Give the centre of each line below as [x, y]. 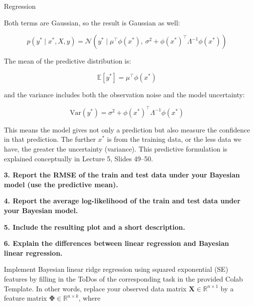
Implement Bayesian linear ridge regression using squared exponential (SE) [116, 269]
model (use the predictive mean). [61, 184]
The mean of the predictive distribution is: [68, 61]
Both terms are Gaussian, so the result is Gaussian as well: [92, 22]
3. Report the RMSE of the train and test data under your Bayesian [122, 175]
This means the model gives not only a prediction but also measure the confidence [127, 129]
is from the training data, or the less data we [174, 139]
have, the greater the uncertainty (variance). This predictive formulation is [116, 149]
